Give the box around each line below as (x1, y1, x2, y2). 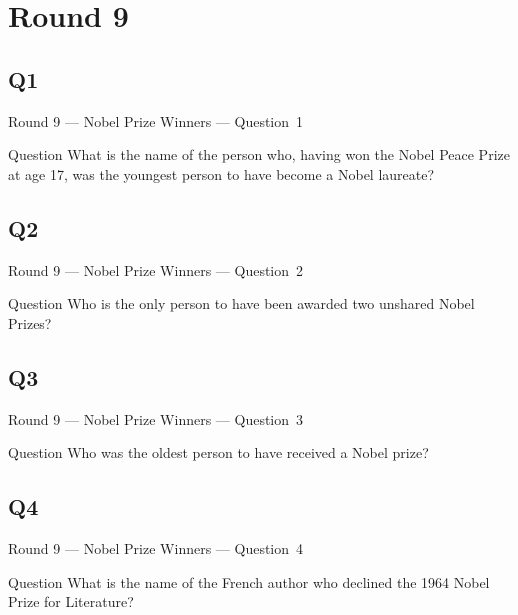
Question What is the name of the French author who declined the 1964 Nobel (8, 571, 490, 592)
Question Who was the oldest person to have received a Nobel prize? (8, 442, 429, 463)
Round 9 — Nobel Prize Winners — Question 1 (8, 110, 304, 131)
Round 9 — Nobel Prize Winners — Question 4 (8, 537, 304, 558)
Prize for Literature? (8, 591, 134, 612)
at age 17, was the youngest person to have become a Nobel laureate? (8, 163, 435, 184)
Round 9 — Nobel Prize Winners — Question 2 (8, 259, 304, 280)
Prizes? (8, 312, 52, 333)
